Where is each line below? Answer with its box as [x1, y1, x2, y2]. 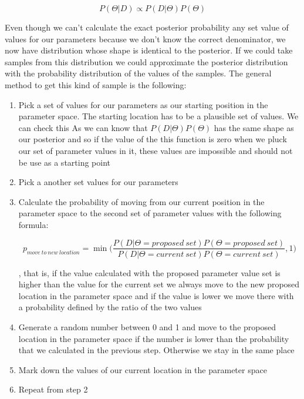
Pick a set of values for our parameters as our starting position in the [18, 98, 268, 110]
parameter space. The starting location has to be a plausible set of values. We [18, 110, 299, 122]
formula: [18, 218, 49, 230]
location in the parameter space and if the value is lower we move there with [18, 289, 294, 301]
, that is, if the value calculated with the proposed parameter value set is [18, 266, 281, 279]
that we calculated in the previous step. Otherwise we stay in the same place [18, 344, 295, 356]
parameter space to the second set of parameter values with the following [18, 207, 282, 219]
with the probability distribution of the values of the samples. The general [5, 67, 272, 79]
